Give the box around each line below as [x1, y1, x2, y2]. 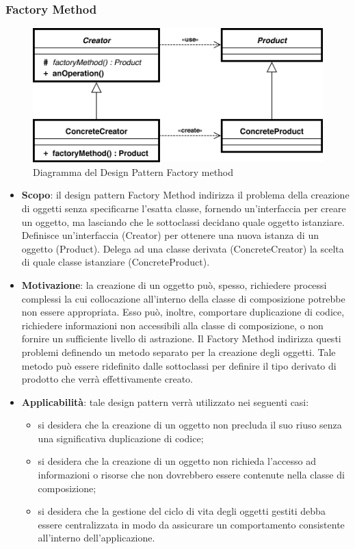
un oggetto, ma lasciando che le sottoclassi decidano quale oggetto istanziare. [21, 214, 345, 229]
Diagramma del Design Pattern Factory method [33, 164, 234, 179]
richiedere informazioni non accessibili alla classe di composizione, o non [21, 318, 324, 332]
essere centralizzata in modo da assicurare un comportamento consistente [38, 517, 345, 531]
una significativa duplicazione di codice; [38, 431, 204, 445]
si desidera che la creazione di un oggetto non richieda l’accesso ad [38, 454, 316, 468]
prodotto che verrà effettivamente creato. [21, 372, 193, 386]
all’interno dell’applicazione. [38, 531, 155, 545]
